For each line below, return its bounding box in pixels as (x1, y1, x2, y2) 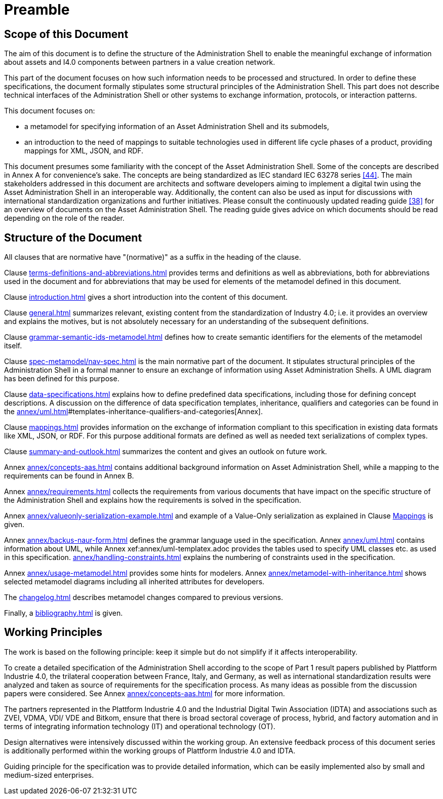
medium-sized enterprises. (4, 770, 94, 779)
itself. (4, 341, 22, 350)
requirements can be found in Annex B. (4, 471, 134, 481)
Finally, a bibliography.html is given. (4, 609, 123, 618)
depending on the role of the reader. (4, 214, 125, 223)
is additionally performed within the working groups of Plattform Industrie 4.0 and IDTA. (4, 746, 296, 755)
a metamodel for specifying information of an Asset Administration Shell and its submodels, (24, 122, 329, 131)
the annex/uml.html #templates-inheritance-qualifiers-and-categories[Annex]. (4, 407, 263, 416)
